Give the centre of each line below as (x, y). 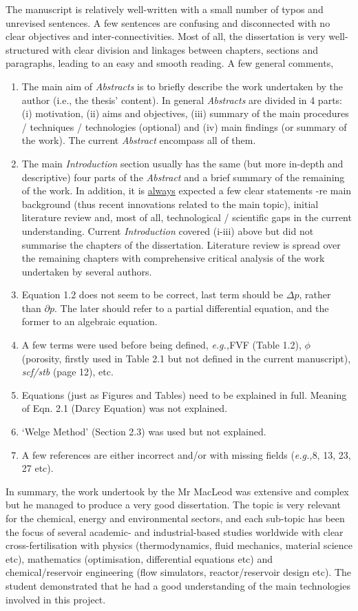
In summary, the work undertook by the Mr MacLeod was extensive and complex (177, 491)
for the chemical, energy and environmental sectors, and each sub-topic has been (175, 518)
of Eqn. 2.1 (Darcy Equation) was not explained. (125, 408)
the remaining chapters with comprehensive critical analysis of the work (173, 258)
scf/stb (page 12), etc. (67, 372)
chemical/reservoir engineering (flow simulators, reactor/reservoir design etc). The (179, 572)
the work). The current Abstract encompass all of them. (139, 140)
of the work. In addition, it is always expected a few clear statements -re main (187, 190)
